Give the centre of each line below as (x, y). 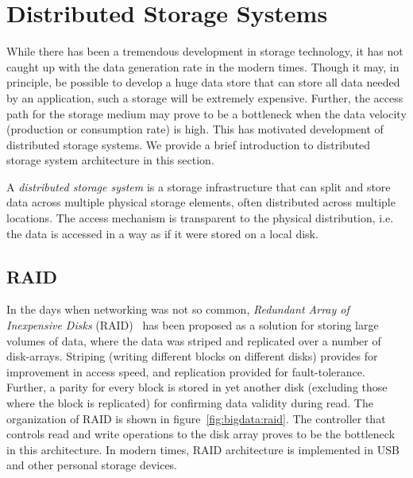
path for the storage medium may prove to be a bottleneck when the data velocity (206, 113)
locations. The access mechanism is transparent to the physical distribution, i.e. (200, 218)
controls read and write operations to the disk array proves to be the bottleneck (201, 434)
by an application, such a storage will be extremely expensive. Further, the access (205, 97)
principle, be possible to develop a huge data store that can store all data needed (203, 82)
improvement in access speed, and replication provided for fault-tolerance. (186, 371)
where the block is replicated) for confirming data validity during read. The (190, 403)
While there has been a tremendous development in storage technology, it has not (205, 51)
